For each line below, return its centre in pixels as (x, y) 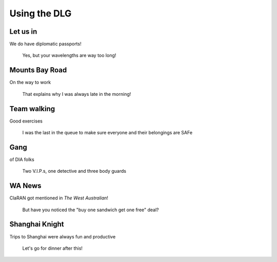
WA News (25, 186)
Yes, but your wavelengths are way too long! (69, 55)
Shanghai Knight (37, 224)
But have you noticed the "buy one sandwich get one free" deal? (91, 210)
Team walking (32, 108)
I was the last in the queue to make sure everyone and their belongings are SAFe (107, 133)
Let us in (23, 32)
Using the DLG (41, 13)
